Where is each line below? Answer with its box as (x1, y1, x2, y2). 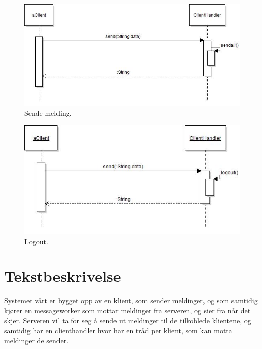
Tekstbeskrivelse (4, 266, 121, 287)
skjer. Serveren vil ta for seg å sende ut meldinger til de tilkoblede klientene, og (4, 315, 251, 326)
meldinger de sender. (4, 335, 69, 345)
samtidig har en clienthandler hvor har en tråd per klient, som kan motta (4, 325, 232, 336)
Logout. (24, 236, 48, 246)
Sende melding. (24, 108, 72, 118)
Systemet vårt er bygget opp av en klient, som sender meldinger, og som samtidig (4, 295, 258, 306)
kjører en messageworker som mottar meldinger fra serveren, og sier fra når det (4, 305, 251, 315)
